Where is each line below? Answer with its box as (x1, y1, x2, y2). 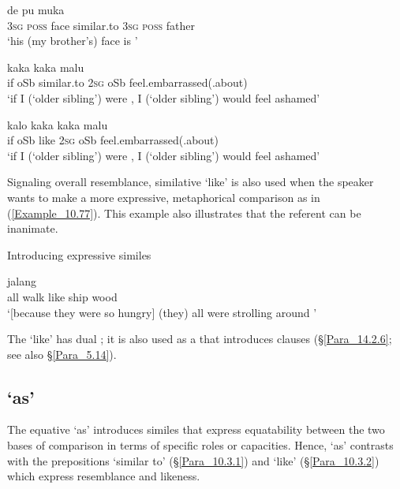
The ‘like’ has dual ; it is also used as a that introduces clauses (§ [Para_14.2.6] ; (7, 330, 392, 347)
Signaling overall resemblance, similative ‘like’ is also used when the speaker (7, 174, 374, 190)
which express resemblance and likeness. (7, 468, 200, 484)
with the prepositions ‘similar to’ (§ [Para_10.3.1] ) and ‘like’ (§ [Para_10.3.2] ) (7, 452, 379, 468)
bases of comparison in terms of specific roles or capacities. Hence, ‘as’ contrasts (7, 437, 394, 454)
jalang (7, 273, 36, 289)
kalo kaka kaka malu (7, 116, 108, 133)
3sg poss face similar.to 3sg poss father (7, 17, 195, 33)
